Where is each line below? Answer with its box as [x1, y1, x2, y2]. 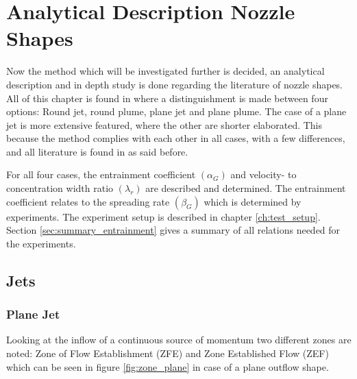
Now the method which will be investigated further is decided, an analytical [6, 64, 325, 78]
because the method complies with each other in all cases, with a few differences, [6, 131, 345, 145]
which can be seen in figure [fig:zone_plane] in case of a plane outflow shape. [6, 359, 329, 374]
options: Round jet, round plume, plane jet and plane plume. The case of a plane [6, 104, 347, 119]
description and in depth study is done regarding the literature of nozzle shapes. [6, 77, 343, 91]
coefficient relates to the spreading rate [6, 194, 170, 208]
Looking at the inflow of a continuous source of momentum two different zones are [6, 332, 352, 347]
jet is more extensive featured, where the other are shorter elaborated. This [6, 117, 323, 132]
